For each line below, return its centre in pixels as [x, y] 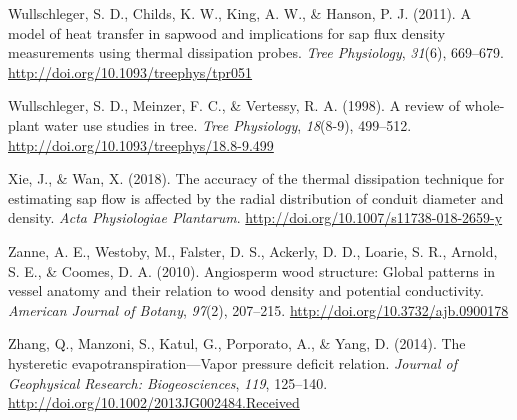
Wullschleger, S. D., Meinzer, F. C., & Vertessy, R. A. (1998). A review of [234, 105]
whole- [484, 105]
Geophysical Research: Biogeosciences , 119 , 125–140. [168, 382]
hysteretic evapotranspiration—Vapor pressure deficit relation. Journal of [233, 362]
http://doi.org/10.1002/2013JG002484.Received [154, 402]
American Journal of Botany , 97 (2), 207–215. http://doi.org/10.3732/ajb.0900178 [258, 309]
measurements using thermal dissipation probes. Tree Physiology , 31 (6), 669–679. [256, 52]
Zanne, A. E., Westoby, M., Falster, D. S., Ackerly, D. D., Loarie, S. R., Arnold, [253, 250]
